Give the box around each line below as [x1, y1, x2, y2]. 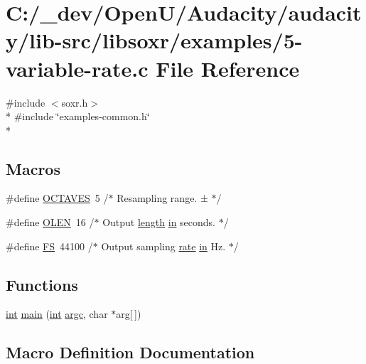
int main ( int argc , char [6, 306, 108, 321]
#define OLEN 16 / [6, 215, 95, 230]
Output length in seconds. [102, 215, 216, 230]
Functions [6, 273, 78, 295]
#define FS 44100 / [6, 238, 93, 253]
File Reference [156, 53, 300, 82]
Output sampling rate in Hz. [101, 238, 226, 253]
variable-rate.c [6, 53, 149, 82]
